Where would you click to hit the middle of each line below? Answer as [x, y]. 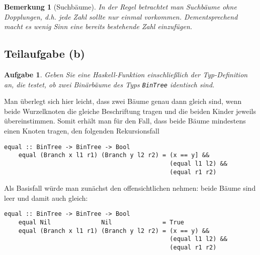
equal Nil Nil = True [101, 223]
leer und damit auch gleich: [46, 198]
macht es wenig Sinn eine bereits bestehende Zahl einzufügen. [98, 26]
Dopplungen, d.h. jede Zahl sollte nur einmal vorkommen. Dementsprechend [121, 16]
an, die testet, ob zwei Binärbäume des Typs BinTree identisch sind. [109, 84]
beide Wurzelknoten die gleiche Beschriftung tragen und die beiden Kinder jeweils [130, 111]
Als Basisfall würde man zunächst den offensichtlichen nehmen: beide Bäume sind [130, 188]
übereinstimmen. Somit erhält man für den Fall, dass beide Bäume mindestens [125, 121]
